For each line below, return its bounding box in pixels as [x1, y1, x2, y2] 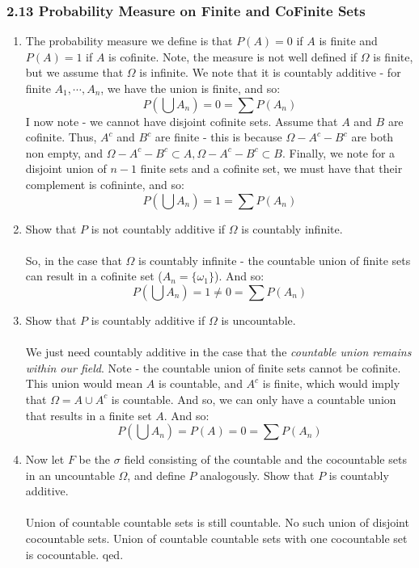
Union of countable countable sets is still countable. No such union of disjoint [25, 514, 409, 531]
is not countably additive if [91, 220, 226, 237]
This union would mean [25, 375, 143, 392]
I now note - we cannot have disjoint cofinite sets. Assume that [25, 112, 338, 129]
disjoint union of [25, 160, 107, 177]
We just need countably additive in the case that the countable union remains [25, 343, 412, 360]
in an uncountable [25, 466, 115, 483]
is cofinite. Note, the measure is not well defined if [108, 48, 358, 65]
